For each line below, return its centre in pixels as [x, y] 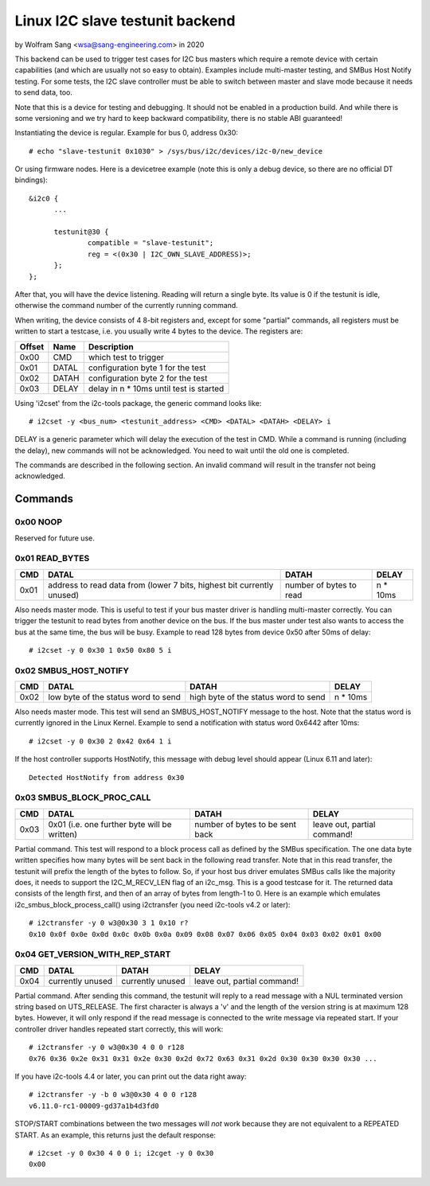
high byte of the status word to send [258, 697]
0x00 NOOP [39, 522]
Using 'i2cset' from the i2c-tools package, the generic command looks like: [138, 403]
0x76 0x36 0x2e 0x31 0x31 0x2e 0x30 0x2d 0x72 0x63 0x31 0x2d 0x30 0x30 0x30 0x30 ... [203, 1058]
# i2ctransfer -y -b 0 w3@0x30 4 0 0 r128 [113, 1095]
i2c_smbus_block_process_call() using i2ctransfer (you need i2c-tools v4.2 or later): [152, 904]
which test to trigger [126, 357]
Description [111, 346]
